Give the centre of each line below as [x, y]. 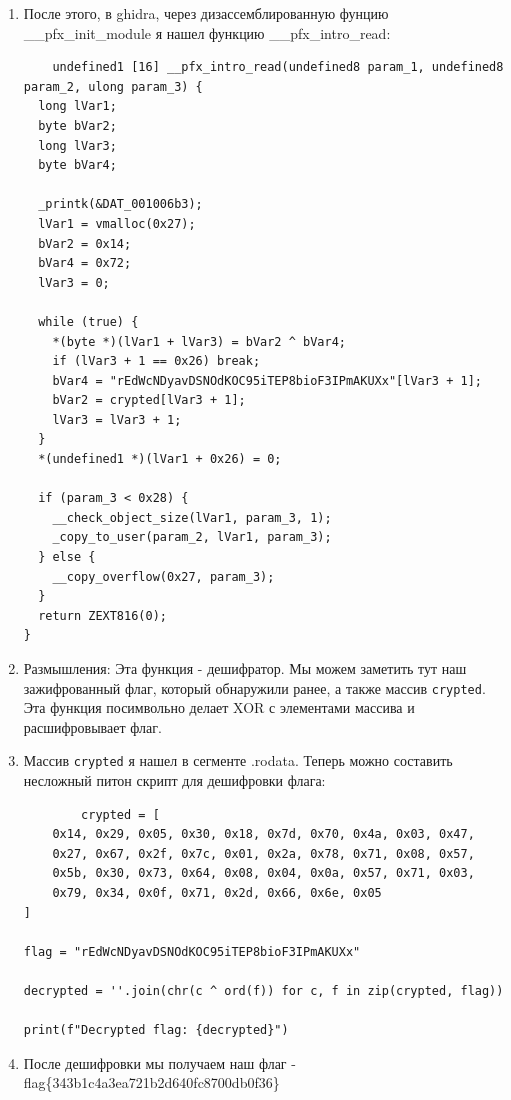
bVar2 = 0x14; [85, 243]
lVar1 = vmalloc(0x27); [117, 223]
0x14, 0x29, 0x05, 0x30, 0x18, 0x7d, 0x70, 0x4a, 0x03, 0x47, [263, 834]
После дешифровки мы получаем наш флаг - [159, 1062]
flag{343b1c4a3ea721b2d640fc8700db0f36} [151, 1082]
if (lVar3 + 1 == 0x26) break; [156, 361]
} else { [67, 557]
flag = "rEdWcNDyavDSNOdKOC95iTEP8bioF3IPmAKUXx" [192, 951]
